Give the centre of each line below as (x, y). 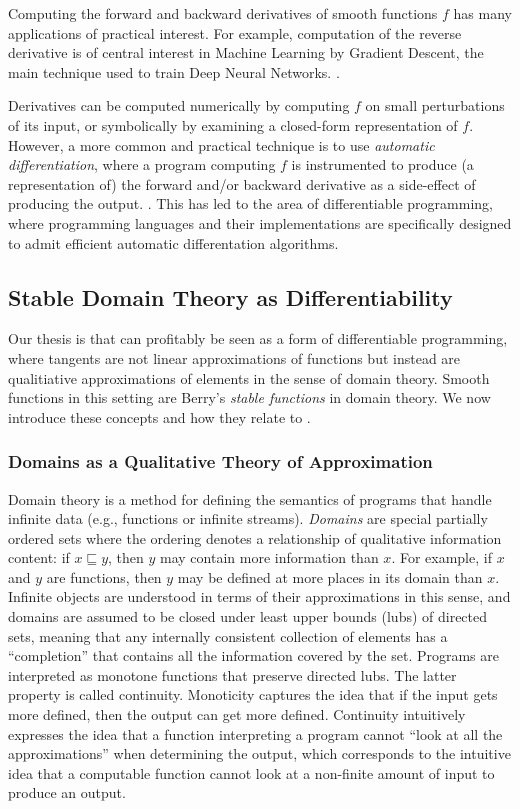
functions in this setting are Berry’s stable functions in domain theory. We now (249, 397)
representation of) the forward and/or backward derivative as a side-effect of (242, 183)
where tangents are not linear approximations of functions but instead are (234, 357)
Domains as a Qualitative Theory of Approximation (220, 461)
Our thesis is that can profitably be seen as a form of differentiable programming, (258, 338)
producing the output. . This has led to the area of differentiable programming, (250, 203)
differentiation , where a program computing (142, 164)
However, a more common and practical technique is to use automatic (221, 144)
